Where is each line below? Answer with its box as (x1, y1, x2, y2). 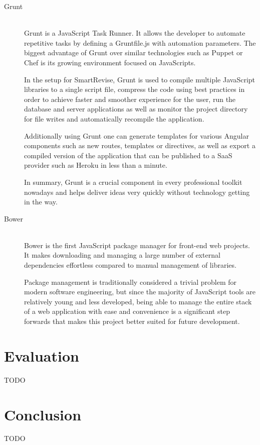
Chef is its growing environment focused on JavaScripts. (24, 57, 196, 67)
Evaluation (4, 345, 79, 366)
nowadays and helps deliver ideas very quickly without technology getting (24, 186, 250, 197)
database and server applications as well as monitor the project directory (24, 103, 248, 114)
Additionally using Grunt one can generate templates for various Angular (24, 130, 249, 141)
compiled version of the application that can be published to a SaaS (24, 150, 232, 160)
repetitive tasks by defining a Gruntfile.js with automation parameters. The (24, 37, 256, 48)
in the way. (24, 196, 58, 207)
